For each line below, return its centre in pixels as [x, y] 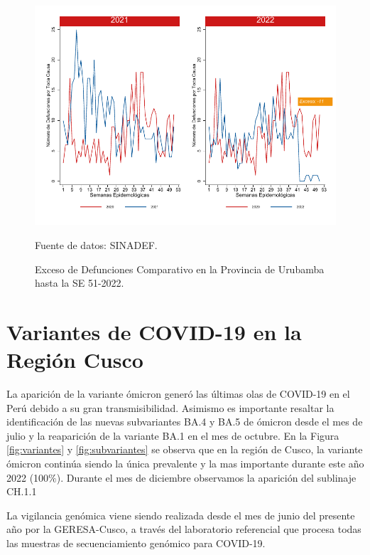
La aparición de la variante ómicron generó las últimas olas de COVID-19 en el [178, 394]
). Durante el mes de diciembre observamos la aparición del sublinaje [206, 477]
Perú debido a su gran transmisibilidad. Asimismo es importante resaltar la [170, 407]
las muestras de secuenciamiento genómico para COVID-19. [136, 543]
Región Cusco [75, 360]
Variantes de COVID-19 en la [154, 331]
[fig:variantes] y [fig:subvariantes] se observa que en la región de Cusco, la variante [185, 449]
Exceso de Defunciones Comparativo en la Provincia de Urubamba [180, 269]
